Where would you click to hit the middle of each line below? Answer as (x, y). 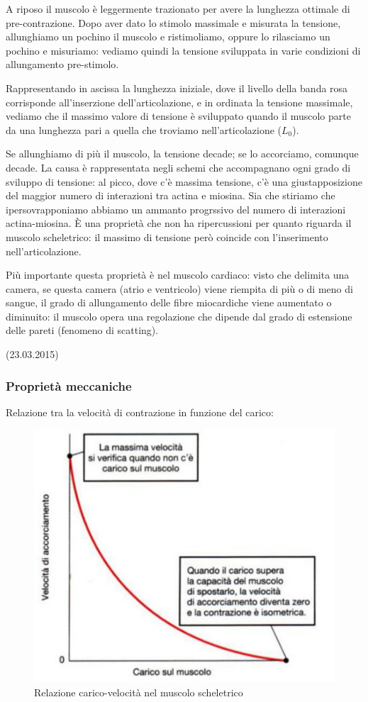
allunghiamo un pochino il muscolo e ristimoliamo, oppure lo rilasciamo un (168, 37)
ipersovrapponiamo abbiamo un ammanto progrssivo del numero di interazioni (176, 209)
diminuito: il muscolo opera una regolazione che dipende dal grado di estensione (179, 316)
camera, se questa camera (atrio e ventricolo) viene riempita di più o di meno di (179, 288)
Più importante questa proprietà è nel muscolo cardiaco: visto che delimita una (178, 275)
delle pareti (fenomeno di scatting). (82, 330)
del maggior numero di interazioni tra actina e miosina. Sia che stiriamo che (171, 195)
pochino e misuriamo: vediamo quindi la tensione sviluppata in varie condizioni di (183, 50)
